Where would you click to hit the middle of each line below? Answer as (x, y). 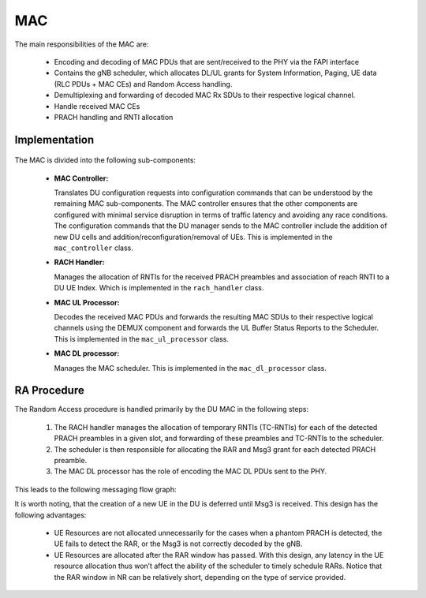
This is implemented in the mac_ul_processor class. (141, 338)
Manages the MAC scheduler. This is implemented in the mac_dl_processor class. (191, 368)
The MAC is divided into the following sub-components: (105, 160)
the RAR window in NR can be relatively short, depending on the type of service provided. (200, 577)
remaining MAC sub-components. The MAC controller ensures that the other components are (206, 204)
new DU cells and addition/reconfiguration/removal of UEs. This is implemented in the (193, 237)
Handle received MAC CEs (97, 106)
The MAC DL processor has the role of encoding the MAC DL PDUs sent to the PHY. (191, 471)
